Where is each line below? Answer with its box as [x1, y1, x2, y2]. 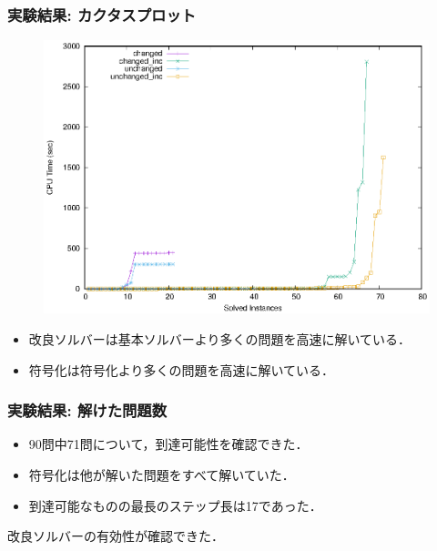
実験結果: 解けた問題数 [7, 399, 168, 422]
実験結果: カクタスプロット [7, 3, 197, 26]
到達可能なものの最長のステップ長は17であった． [28, 495, 322, 515]
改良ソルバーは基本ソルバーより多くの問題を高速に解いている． [28, 330, 412, 349]
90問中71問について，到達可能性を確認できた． [28, 434, 309, 454]
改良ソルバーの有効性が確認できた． [7, 526, 224, 546]
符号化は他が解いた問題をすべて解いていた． [28, 465, 295, 485]
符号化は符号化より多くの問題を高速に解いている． [28, 360, 335, 379]
